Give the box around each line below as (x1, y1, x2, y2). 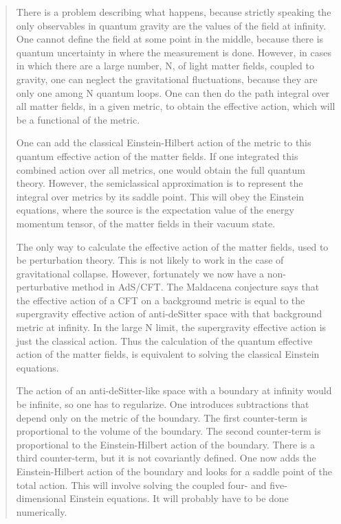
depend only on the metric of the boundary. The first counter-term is (16, 410, 307, 424)
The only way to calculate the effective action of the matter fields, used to (16, 239, 329, 253)
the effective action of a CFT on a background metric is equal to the (16, 293, 305, 307)
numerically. (16, 504, 67, 519)
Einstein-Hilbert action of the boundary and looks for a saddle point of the (16, 464, 332, 478)
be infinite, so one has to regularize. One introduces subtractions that (16, 397, 309, 411)
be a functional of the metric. (16, 112, 140, 126)
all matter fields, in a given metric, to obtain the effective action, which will (16, 99, 335, 113)
